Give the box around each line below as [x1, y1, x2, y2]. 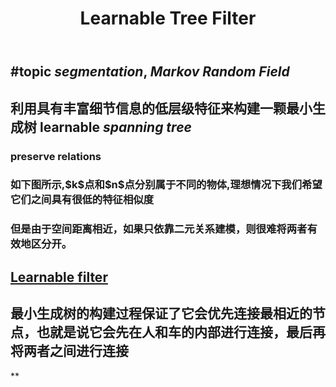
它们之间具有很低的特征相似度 [10, 193, 155, 207]
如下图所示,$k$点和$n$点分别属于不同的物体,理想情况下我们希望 [10, 178, 323, 192]
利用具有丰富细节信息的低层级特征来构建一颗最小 [10, 100, 313, 117]
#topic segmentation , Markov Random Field [10, 63, 290, 81]
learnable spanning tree [39, 118, 192, 136]
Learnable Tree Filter [79, 7, 257, 30]
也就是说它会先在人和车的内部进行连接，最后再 [36, 324, 326, 341]
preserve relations [10, 149, 102, 163]
